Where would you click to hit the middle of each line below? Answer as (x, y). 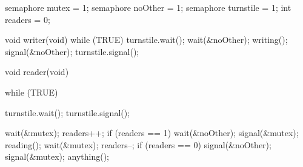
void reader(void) (37, 72)
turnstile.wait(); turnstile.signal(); (68, 112)
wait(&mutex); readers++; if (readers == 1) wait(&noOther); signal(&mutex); (152, 133)
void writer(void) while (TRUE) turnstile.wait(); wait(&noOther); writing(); (146, 40)
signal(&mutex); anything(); (57, 156)
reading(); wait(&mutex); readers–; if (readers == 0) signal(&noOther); (138, 144)
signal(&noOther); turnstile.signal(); (72, 51)
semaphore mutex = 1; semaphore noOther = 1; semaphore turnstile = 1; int (148, 7)
